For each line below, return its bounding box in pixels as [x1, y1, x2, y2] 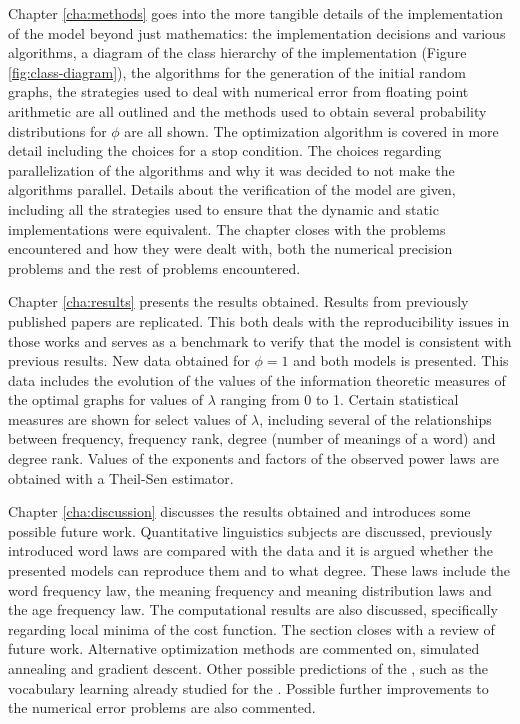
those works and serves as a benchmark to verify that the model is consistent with [8, 330, 512, 351]
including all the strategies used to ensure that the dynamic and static [8, 198, 439, 219]
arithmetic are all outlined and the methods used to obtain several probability [8, 100, 487, 121]
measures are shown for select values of [8, 408, 247, 429]
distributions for [8, 120, 107, 141]
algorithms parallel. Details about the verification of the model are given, [8, 179, 456, 200]
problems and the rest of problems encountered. [8, 257, 301, 278]
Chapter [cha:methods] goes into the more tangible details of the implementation [8, 3, 503, 23]
